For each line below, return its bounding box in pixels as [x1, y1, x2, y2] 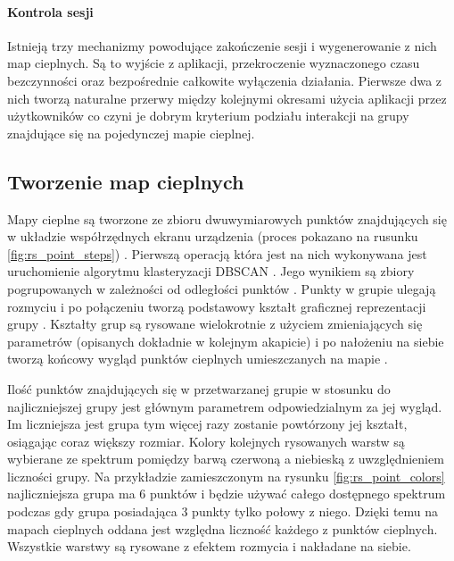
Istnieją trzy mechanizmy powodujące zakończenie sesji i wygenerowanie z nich [7, 36, 437, 54]
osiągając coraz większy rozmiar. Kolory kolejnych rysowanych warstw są [7, 431, 405, 450]
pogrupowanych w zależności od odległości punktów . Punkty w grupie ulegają [7, 279, 436, 297]
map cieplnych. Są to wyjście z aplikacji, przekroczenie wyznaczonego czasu [7, 54, 420, 72]
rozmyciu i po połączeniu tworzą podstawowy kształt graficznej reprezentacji [7, 297, 426, 315]
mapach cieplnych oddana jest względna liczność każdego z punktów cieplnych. [7, 519, 438, 538]
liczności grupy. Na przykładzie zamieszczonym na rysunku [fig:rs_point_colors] [7, 466, 445, 485]
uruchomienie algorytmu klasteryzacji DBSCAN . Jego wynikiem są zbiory [7, 262, 415, 280]
